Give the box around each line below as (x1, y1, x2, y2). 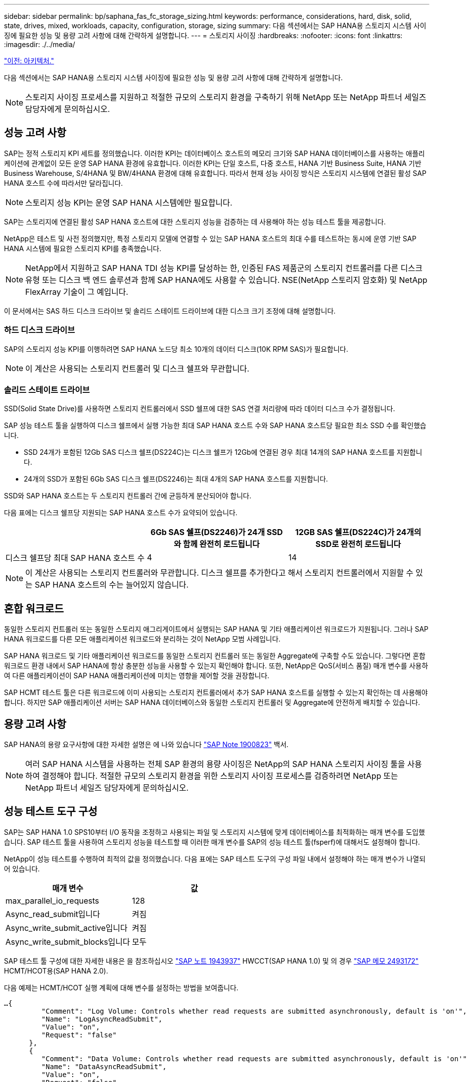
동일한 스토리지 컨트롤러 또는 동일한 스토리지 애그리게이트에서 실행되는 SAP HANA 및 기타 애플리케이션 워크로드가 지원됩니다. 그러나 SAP (4, 625, 428, 634)
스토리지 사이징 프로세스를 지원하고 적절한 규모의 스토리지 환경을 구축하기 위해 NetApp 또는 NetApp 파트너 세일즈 (25, 92, 426, 102)
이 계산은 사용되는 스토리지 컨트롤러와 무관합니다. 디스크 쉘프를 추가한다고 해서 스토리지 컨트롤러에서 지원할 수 (25, 568, 414, 578)
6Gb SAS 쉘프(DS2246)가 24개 (150, 527, 265, 538)
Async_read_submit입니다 (5, 909, 100, 919)
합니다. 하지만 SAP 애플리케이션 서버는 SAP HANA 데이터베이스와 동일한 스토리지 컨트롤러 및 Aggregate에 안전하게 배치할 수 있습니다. (4, 698, 420, 707)
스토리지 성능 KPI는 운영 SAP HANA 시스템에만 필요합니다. (25, 197, 233, 208)
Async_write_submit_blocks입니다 (5, 936, 130, 947)
